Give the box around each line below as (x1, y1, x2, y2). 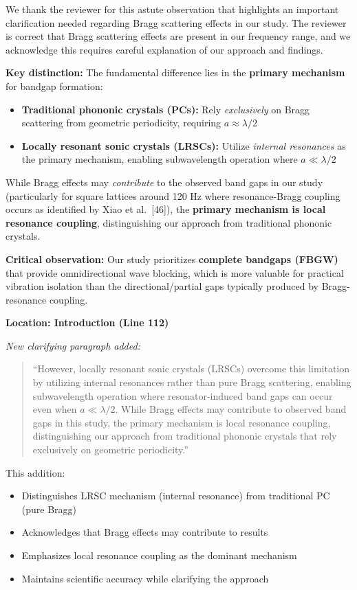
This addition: (6, 465, 65, 479)
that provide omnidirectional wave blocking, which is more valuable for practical (6, 265, 344, 280)
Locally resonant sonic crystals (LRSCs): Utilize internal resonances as (21, 138, 346, 152)
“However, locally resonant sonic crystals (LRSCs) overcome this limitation (32, 361, 350, 376)
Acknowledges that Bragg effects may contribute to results (21, 525, 268, 539)
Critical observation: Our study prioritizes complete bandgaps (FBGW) (6, 251, 338, 266)
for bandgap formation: (6, 78, 103, 93)
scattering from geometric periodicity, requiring (21, 115, 221, 130)
